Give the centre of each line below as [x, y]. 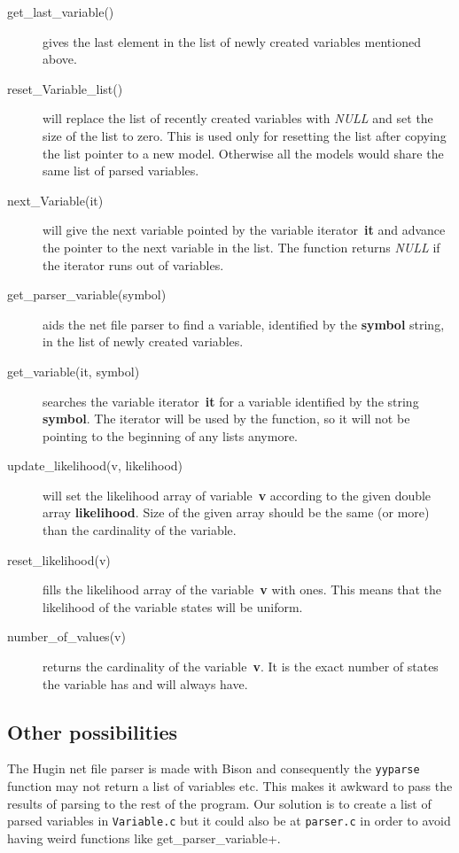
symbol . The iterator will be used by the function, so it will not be [226, 419]
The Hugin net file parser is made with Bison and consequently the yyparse [214, 768]
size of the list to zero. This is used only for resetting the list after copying [245, 135]
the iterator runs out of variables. [133, 264]
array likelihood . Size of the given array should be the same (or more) [236, 512]
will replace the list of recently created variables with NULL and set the [238, 118]
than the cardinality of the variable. [140, 530]
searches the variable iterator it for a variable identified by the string [231, 401]
